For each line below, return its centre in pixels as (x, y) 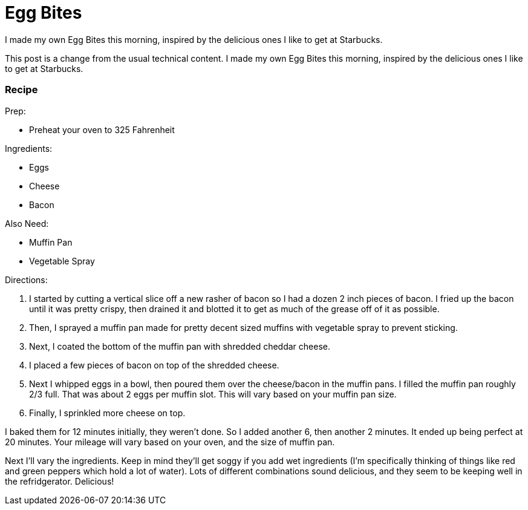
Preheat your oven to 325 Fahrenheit (102, 129)
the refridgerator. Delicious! (60, 481)
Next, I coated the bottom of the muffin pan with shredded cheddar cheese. (180, 346)
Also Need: (27, 223)
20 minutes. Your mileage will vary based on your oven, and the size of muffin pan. (170, 442)
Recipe (21, 90)
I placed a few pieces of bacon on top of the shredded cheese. (154, 365)
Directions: (26, 280)
